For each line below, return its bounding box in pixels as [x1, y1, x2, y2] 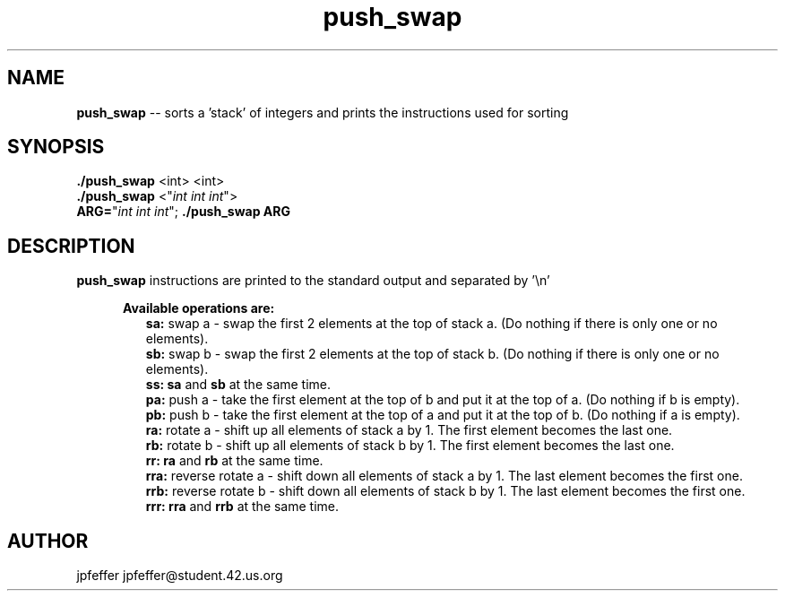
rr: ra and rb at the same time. [145, 453, 323, 469]
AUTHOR [7, 529, 89, 552]
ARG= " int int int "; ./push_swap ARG [76, 204, 290, 220]
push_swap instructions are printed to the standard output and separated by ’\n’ [76, 273, 550, 289]
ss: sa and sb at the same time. [145, 377, 332, 393]
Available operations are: [123, 300, 275, 316]
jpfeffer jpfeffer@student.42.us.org [76, 568, 283, 584]
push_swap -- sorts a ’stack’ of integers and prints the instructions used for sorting [76, 104, 569, 120]
